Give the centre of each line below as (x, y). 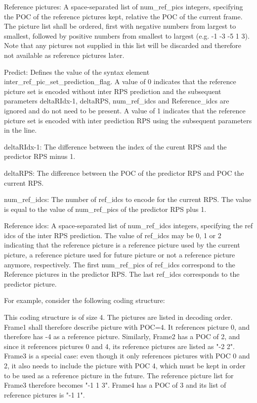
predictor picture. (30, 283)
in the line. (21, 130)
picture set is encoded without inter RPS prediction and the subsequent (113, 91)
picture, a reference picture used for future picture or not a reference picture (120, 255)
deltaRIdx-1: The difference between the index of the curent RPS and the (115, 146)
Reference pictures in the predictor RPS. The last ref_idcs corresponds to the (122, 274)
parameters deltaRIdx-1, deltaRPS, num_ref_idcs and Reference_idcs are (117, 101)
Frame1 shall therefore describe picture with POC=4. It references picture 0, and (127, 327)
